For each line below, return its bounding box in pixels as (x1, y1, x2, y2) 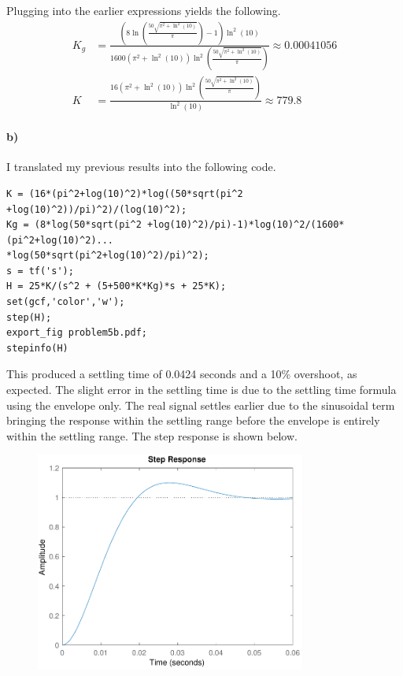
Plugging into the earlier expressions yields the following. (6, 2, 281, 18)
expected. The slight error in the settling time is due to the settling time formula (6, 381, 397, 398)
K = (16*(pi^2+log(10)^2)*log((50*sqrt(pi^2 (6, 188, 243, 199)
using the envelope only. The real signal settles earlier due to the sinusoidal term (6, 396, 395, 413)
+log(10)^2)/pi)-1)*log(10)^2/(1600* (146, 219, 345, 231)
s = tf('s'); (6, 265, 74, 277)
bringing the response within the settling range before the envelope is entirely (6, 412, 380, 429)
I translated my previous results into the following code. (6, 158, 276, 175)
